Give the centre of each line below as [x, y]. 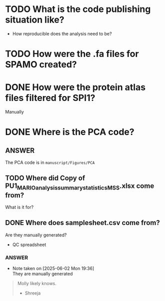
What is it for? [19, 207]
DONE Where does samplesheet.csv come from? [83, 223]
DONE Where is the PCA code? [70, 132]
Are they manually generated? [36, 235]
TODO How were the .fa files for [72, 54]
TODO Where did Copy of [45, 178]
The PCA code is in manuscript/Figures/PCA [50, 162]
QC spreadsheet [29, 244]
